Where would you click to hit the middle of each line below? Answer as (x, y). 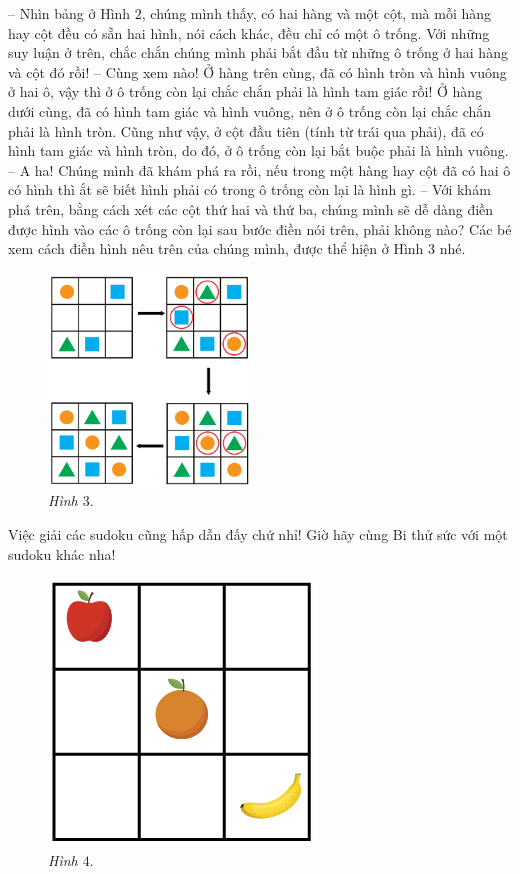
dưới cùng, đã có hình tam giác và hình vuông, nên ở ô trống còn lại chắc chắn (250, 110)
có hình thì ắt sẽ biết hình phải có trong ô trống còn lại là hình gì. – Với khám (249, 189)
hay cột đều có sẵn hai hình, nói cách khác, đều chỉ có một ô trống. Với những (249, 32)
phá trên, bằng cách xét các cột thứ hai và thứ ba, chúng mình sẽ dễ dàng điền (251, 208)
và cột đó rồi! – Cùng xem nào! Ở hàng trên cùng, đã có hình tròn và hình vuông (257, 71)
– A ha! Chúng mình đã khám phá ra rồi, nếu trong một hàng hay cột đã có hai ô (259, 169)
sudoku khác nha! (62, 553)
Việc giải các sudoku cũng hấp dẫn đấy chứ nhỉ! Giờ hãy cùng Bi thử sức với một (258, 534)
